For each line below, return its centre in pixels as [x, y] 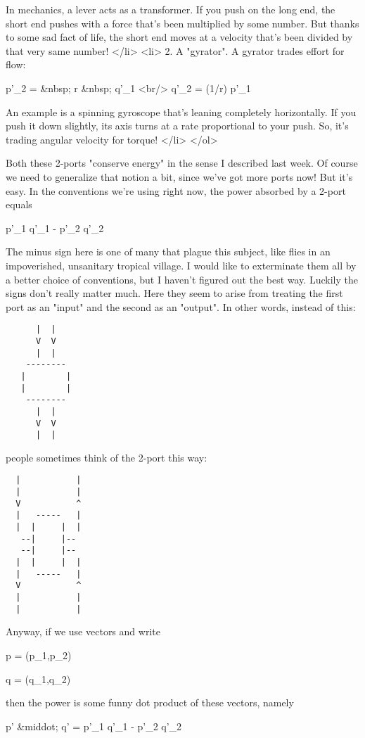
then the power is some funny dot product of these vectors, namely [150, 702]
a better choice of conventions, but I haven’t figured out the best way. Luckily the [182, 279]
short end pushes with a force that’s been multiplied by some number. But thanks [182, 23]
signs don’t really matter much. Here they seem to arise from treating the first [174, 293]
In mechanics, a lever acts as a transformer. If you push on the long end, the [171, 9]
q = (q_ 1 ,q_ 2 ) [38, 679]
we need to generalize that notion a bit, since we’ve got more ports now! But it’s [179, 176]
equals [19, 204]
